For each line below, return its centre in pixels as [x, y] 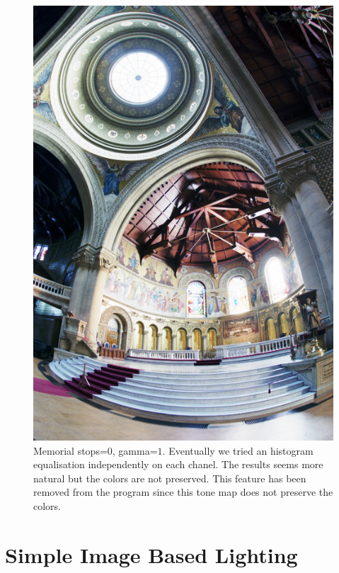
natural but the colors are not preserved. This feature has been [170, 478]
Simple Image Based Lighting [151, 554]
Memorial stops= [70, 450]
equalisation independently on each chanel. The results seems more [178, 464]
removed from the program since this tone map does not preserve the [183, 492]
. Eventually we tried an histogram [238, 450]
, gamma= [135, 450]
